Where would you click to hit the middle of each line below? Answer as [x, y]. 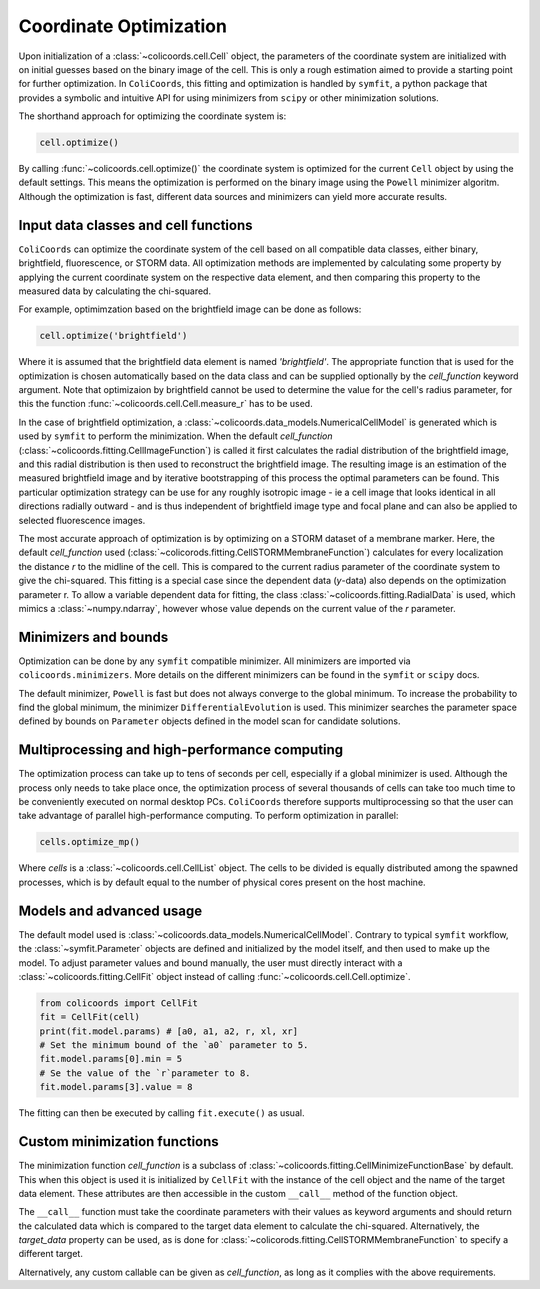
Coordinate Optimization [122, 26]
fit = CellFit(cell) [89, 1017]
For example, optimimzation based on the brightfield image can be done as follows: [190, 309]
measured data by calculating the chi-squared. [115, 291]
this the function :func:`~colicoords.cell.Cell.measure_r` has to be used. [166, 404]
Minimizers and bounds [93, 636]
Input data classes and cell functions [135, 225]
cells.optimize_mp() [89, 842]
